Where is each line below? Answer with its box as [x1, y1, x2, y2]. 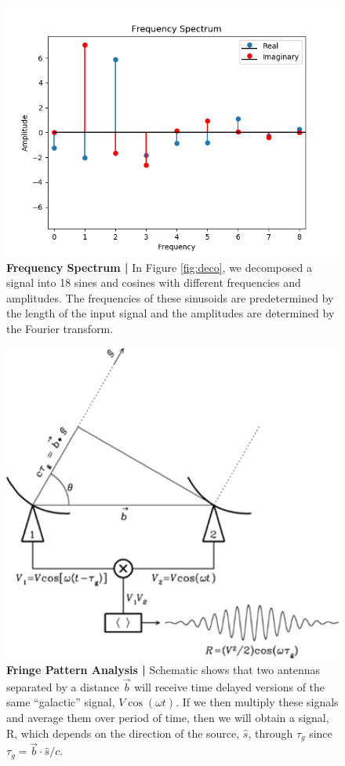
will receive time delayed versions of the [134, 678, 325, 695]
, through [248, 724, 293, 741]
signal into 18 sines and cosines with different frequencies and [6, 274, 301, 291]
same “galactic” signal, [6, 694, 115, 710]
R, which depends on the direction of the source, [6, 724, 240, 741]
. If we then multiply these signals [176, 694, 339, 710]
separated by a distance [6, 678, 120, 695]
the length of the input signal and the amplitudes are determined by [6, 305, 335, 321]
